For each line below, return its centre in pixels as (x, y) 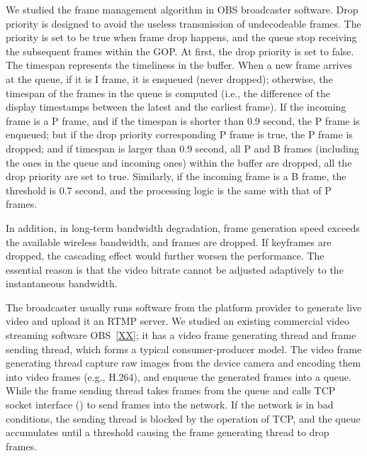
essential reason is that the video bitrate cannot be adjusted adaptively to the (175, 269)
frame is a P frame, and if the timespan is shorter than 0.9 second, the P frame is (183, 120)
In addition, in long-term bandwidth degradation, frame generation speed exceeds (183, 227)
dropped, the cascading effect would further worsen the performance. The (165, 256)
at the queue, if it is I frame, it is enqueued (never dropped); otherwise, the (169, 78)
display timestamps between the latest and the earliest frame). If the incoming (176, 107)
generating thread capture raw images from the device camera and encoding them (183, 363)
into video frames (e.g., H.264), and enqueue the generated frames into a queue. (179, 376)
